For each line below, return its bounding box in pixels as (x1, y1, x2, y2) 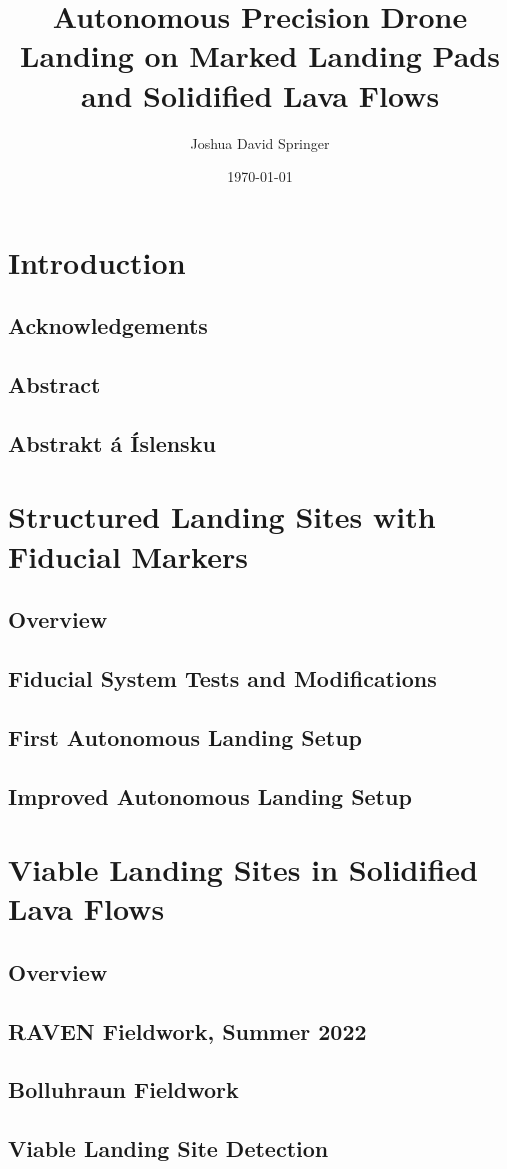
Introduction (8, 241, 186, 282)
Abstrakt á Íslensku (8, 427, 216, 458)
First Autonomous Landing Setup (8, 721, 363, 752)
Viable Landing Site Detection (8, 1133, 329, 1164)
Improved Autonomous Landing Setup (8, 780, 412, 811)
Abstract (8, 369, 101, 400)
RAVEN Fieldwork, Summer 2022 (8, 1015, 367, 1046)
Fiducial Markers (8, 535, 248, 576)
